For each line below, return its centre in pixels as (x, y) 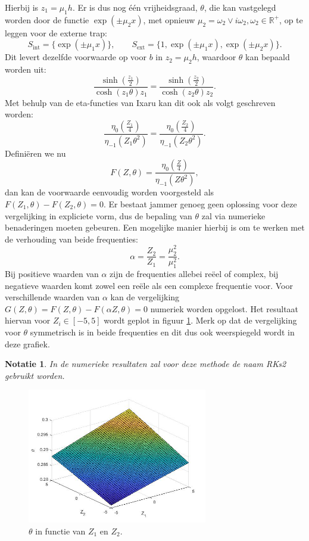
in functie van (60, 531)
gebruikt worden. (35, 375)
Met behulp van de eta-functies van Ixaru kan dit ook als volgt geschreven (140, 102)
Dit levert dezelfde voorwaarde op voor (76, 57)
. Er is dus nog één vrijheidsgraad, (135, 7)
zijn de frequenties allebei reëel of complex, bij (194, 274)
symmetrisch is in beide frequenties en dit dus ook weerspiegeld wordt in (162, 332)
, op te (291, 19)
